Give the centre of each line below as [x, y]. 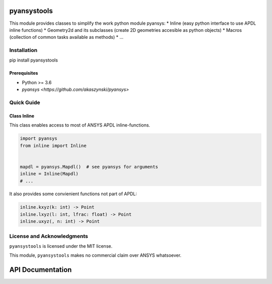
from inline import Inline [53, 146]
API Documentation [41, 270]
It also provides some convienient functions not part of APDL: [73, 194]
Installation [23, 50]
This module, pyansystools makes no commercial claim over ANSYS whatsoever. [95, 255]
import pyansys [39, 138]
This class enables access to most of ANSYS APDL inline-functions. [80, 125]
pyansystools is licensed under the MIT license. [61, 246]
